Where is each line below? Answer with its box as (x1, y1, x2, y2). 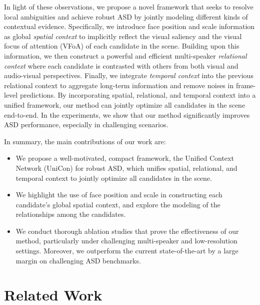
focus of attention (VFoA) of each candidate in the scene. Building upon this (4, 41, 239, 51)
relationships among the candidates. (15, 209, 126, 219)
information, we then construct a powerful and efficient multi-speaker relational (4, 50, 247, 61)
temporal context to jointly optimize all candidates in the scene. (15, 172, 212, 183)
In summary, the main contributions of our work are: (4, 136, 166, 146)
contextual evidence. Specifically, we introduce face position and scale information (4, 21, 255, 32)
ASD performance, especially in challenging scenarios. (4, 119, 168, 130)
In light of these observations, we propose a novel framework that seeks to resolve (4, 2, 253, 12)
